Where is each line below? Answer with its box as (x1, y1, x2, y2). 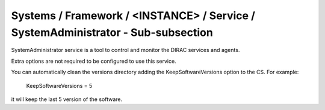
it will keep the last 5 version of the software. (11, 96, 123, 103)
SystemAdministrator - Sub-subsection (11, 26, 213, 39)
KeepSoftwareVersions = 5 (26, 82, 93, 89)
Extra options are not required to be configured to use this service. (11, 57, 177, 65)
